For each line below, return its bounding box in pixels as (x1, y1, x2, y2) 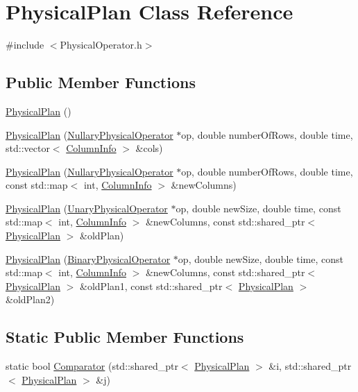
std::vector (6, 141, 50, 155)
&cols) (135, 141, 163, 155)
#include (6, 37, 44, 52)
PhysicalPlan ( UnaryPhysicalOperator (6, 201, 168, 215)
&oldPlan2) (6, 292, 55, 307)
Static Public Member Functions (6, 326, 244, 348)
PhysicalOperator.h (60, 37, 142, 52)
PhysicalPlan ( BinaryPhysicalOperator (6, 251, 171, 266)
